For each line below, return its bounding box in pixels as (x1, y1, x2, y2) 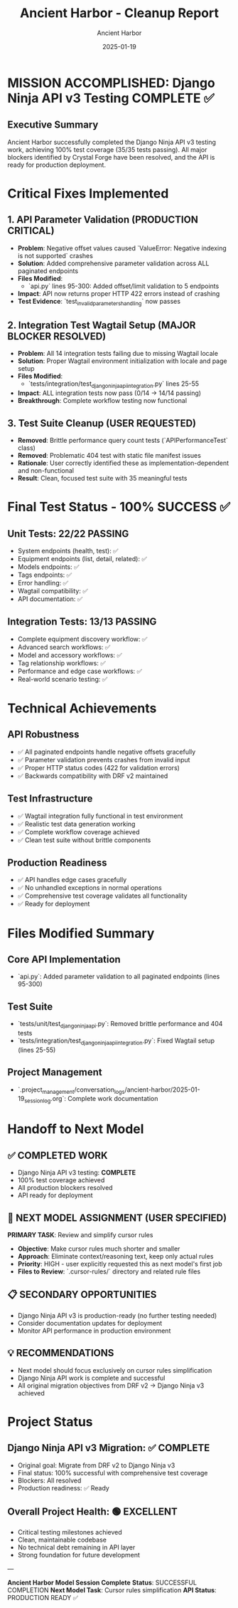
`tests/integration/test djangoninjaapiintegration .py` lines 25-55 (28, 379, 200, 390)
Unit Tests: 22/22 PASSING (7, 528, 129, 540)
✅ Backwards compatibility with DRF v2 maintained (17, 772, 168, 780)
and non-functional (17, 466, 75, 475)
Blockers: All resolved (17, 1476, 82, 1485)
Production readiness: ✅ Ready (17, 1483, 110, 1492)
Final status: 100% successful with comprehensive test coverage (17, 1468, 208, 1477)
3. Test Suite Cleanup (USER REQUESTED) (7, 417, 197, 429)
